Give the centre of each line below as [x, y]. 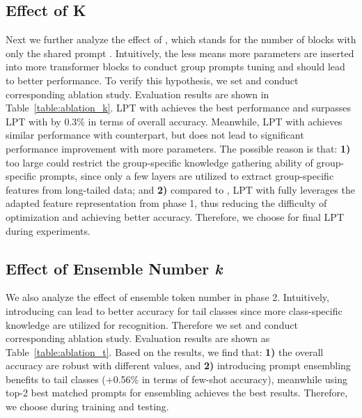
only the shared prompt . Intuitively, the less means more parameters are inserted [180, 53]
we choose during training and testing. [87, 407]
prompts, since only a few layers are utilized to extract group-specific [187, 176]
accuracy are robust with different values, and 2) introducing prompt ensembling [178, 365]
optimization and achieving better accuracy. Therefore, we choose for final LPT [175, 216]
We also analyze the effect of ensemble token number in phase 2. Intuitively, [167, 297]
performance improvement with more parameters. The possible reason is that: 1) [178, 148]
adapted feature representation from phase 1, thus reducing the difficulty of [166, 203]
